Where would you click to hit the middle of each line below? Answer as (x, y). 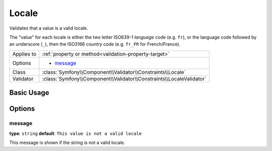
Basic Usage (29, 93)
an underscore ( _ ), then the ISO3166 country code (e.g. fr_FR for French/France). (95, 44)
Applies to (24, 54)
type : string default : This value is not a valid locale (76, 133)
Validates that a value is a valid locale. (49, 28)
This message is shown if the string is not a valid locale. (67, 142)
